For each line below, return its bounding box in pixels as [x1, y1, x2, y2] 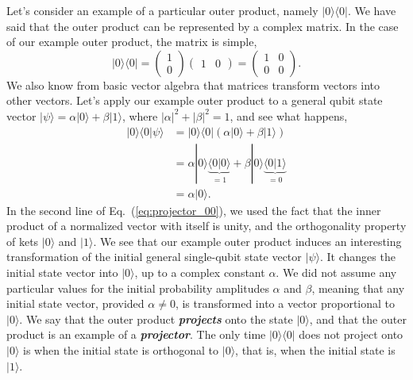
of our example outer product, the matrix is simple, [6, 33, 257, 50]
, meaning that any [311, 279, 405, 296]
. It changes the [319, 248, 396, 265]
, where [122, 107, 158, 124]
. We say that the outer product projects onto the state [19, 310, 293, 327]
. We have [347, 2, 396, 18]
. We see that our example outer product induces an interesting [93, 232, 402, 249]
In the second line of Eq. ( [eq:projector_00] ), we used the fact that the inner [6, 202, 381, 218]
